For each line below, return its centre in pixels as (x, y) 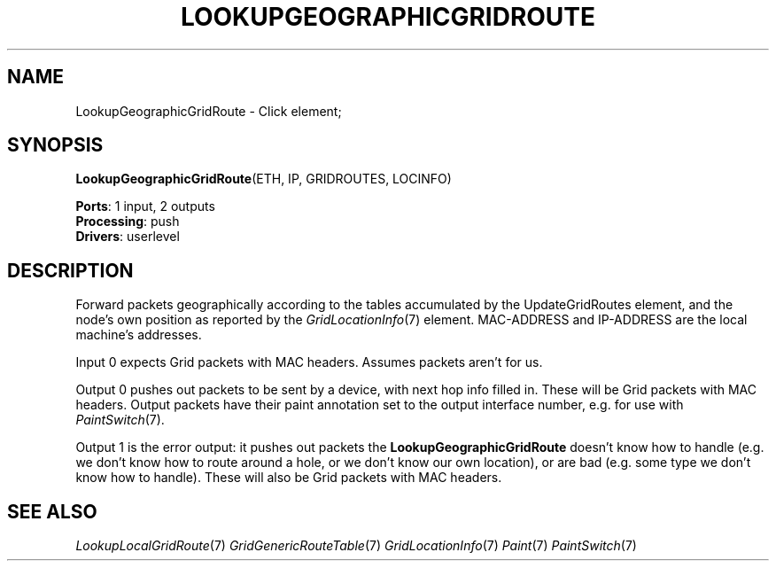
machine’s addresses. (139, 335)
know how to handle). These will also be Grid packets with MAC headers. (289, 478)
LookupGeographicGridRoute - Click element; (209, 111)
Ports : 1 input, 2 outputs (145, 206)
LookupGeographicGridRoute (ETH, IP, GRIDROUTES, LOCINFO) (264, 179)
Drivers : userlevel (128, 237)
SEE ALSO (52, 511)
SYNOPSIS (55, 145)
